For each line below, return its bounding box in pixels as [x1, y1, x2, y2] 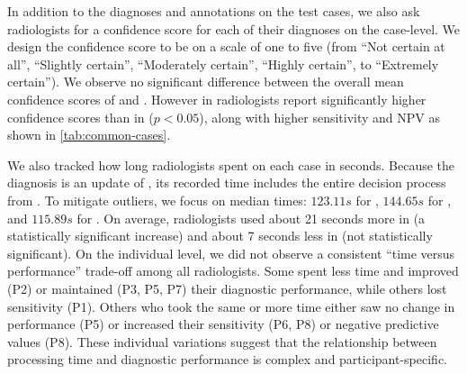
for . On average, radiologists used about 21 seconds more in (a [76, 208, 426, 227]
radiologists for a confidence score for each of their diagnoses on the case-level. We [7, 19, 461, 38]
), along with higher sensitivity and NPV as [199, 107, 441, 126]
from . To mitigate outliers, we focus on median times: [7, 190, 307, 209]
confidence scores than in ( [7, 107, 154, 126]
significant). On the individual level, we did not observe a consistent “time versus [7, 243, 455, 262]
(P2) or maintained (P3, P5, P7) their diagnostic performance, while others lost [7, 278, 447, 297]
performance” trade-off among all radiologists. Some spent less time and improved [7, 261, 459, 280]
